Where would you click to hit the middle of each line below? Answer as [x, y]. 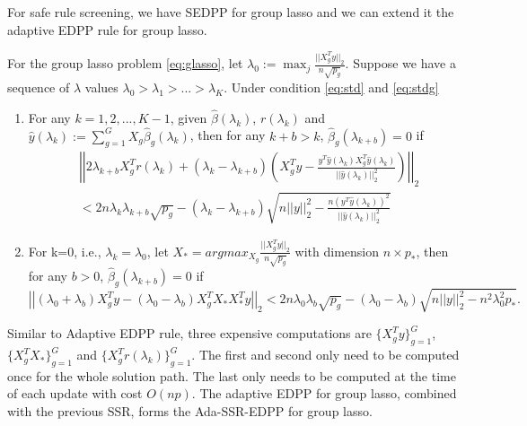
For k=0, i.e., [65, 251]
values [101, 87]
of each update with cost [75, 393]
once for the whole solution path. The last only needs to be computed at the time [232, 375]
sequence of [39, 87]
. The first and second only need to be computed [325, 355]
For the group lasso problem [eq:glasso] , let [125, 63]
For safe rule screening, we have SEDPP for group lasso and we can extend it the [231, 12]
